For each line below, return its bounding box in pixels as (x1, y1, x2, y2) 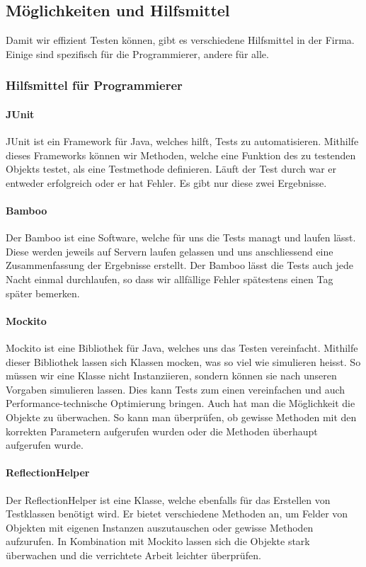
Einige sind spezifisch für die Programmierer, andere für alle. (6, 46, 269, 61)
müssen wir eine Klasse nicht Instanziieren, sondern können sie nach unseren (6, 368, 337, 383)
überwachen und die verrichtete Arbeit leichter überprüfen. (6, 547, 261, 562)
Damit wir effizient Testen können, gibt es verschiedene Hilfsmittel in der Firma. (6, 33, 355, 47)
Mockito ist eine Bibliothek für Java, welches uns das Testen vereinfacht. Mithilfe (6, 340, 358, 355)
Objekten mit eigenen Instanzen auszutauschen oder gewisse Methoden (6, 520, 314, 534)
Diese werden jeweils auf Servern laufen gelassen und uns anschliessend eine (6, 244, 333, 258)
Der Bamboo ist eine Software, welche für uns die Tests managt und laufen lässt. (6, 230, 356, 245)
